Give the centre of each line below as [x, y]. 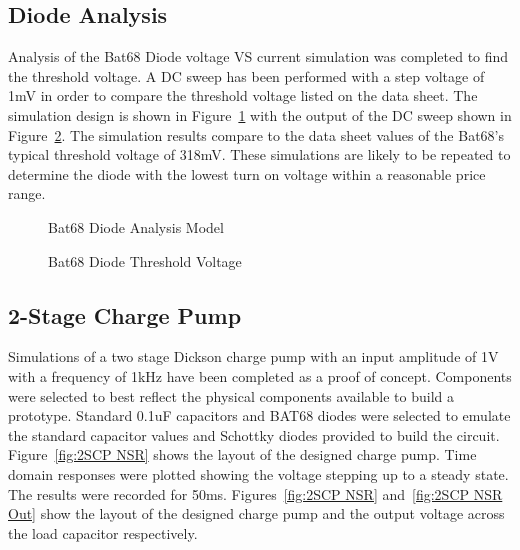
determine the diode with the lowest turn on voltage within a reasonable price [247, 173]
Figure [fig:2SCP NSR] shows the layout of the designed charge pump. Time [242, 454]
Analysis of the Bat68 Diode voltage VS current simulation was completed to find [258, 56]
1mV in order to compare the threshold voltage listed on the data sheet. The [243, 95]
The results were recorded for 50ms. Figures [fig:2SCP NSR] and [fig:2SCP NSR [255, 493]
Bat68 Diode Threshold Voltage [145, 260]
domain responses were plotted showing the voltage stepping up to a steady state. [258, 473]
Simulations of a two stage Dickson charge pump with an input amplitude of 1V [253, 356]
